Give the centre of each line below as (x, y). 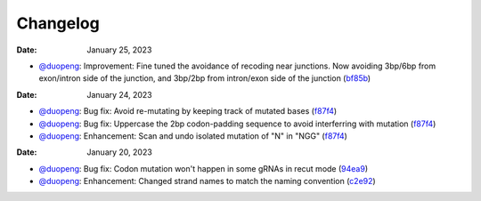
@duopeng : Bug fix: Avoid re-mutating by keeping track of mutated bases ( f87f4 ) (188, 111)
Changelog (58, 23)
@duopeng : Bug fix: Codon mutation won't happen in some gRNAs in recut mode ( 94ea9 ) (204, 168)
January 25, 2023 (119, 50)
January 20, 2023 (120, 152)
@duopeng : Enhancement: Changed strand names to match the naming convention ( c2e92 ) (207, 181)
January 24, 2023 (119, 94)
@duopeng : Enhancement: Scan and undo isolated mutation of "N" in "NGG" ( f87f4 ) (193, 136)
